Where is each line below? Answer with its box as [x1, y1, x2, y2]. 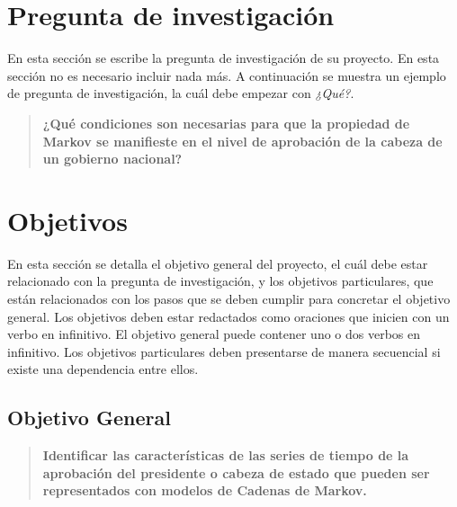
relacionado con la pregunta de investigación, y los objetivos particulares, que [7, 271, 434, 290]
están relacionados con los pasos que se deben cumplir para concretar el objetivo [7, 289, 451, 307]
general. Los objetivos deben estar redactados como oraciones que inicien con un [7, 307, 450, 325]
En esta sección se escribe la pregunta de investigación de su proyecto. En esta [7, 49, 440, 67]
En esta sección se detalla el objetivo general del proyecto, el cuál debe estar [7, 253, 428, 272]
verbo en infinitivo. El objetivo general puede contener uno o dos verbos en [7, 325, 421, 343]
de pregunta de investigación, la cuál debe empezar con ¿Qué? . [7, 84, 354, 102]
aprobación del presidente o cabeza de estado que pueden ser [42, 463, 430, 482]
